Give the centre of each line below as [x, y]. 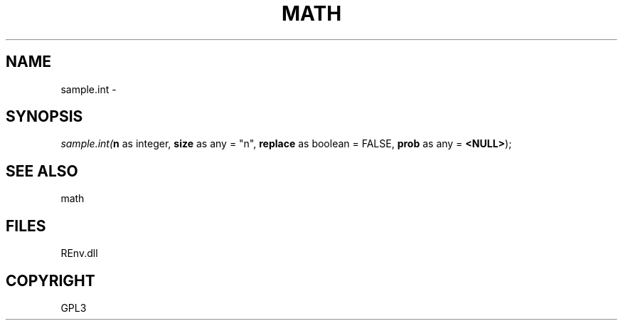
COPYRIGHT [50, 280]
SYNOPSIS [44, 117]
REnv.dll [79, 253]
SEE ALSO [42, 171]
